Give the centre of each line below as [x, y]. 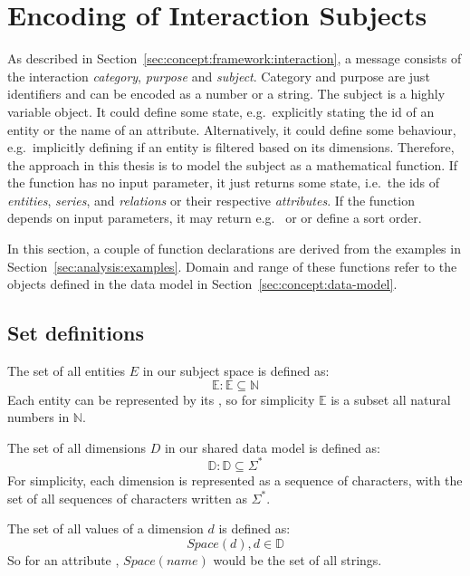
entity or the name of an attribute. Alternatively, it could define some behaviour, [232, 129]
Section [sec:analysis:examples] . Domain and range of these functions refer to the [232, 266]
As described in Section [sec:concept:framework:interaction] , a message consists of [235, 58]
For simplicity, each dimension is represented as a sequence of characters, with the [235, 480]
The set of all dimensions [77, 447]
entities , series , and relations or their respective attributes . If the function [211, 200]
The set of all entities [67, 371]
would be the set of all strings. [297, 559]
